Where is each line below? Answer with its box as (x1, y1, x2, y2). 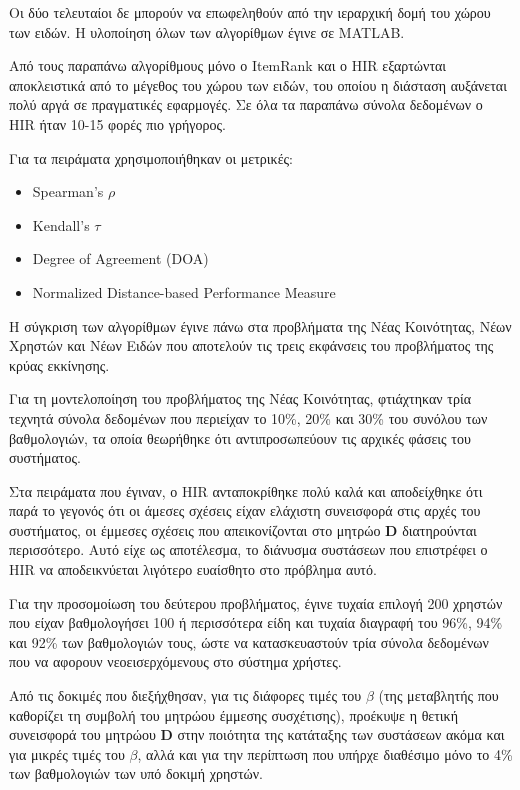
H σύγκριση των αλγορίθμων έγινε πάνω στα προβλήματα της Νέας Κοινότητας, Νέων (9, 315, 512, 336)
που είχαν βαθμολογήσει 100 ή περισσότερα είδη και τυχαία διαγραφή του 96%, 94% (9, 612, 503, 633)
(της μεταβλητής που (378, 685, 499, 706)
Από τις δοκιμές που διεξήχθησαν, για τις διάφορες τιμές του (9, 685, 362, 706)
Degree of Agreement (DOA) (32, 248, 209, 269)
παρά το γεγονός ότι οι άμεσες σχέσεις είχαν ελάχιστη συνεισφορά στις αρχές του (9, 500, 481, 521)
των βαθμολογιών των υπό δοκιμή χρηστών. (9, 763, 263, 784)
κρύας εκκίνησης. (9, 354, 110, 375)
